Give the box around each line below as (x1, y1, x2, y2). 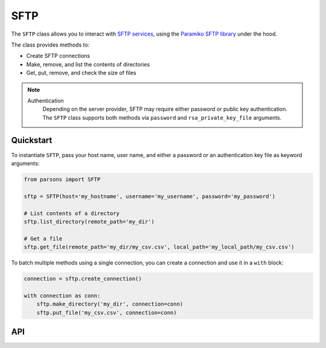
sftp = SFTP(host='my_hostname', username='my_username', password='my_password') (24, 193, 276, 199)
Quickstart (11, 135, 53, 146)
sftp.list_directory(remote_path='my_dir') (24, 218, 155, 225)
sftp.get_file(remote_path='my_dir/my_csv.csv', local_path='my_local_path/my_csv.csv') (24, 243, 295, 251)
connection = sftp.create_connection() (24, 275, 142, 282)
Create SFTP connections (26, 52, 91, 60)
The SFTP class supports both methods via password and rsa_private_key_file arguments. (42, 114, 282, 121)
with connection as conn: (24, 292, 101, 299)
